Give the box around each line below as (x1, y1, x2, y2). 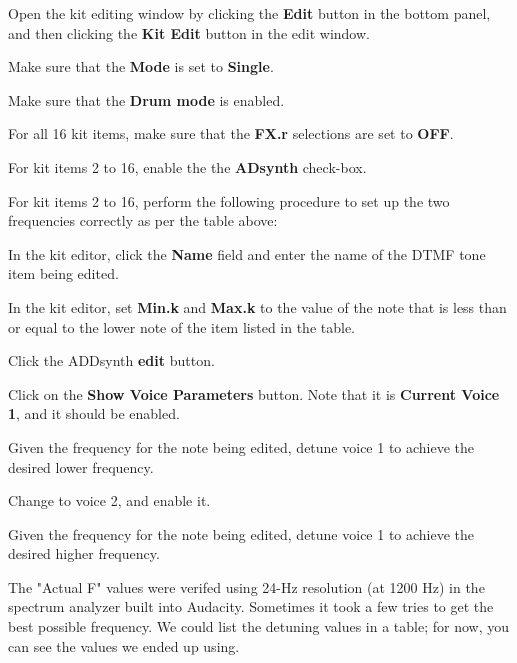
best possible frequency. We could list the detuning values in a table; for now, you (8, 616, 509, 637)
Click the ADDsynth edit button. (8, 350, 215, 371)
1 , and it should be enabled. (8, 403, 180, 424)
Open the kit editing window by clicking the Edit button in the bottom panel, (8, 3, 491, 23)
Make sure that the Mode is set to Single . (8, 56, 274, 77)
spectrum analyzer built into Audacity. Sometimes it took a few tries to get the (8, 596, 494, 617)
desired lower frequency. (8, 456, 154, 477)
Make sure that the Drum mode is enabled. (8, 89, 285, 110)
